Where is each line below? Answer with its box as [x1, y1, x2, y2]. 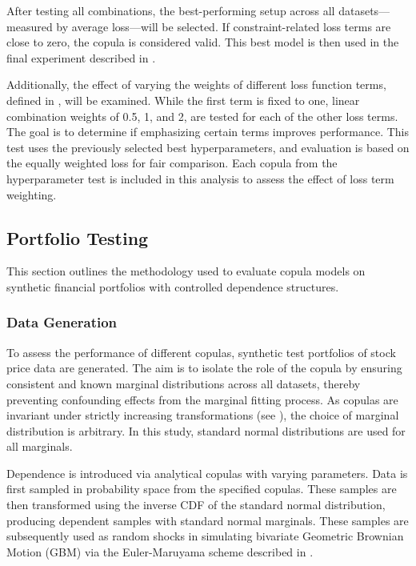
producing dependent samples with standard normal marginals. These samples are [6, 512, 409, 528]
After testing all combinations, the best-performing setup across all [6, 2, 335, 18]
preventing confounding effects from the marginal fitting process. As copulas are [6, 391, 398, 407]
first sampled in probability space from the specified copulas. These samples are [6, 480, 397, 497]
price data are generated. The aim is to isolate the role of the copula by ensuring [6, 359, 402, 376]
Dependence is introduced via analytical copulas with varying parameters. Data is [6, 464, 408, 481]
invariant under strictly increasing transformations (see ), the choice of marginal [6, 407, 399, 423]
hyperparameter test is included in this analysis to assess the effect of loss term [6, 170, 394, 187]
